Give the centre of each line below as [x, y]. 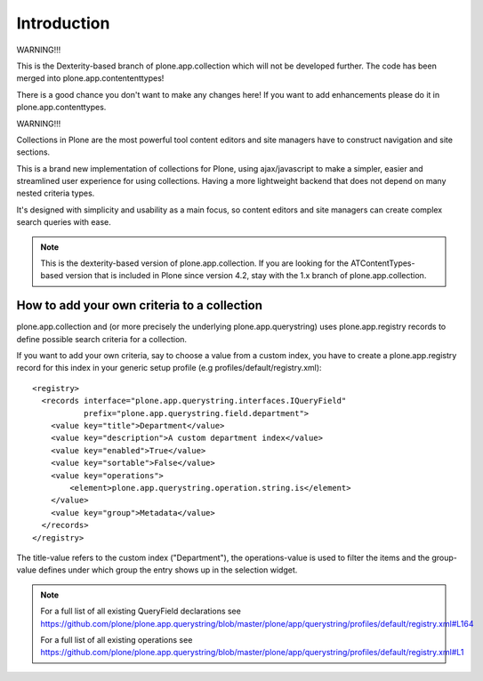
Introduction [63, 23]
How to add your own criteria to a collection [139, 305]
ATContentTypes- [382, 263]
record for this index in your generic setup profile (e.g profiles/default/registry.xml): [169, 368]
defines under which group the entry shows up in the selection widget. [168, 570]
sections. [33, 152]
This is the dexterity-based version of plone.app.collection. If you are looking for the [194, 263]
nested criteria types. [56, 193]
